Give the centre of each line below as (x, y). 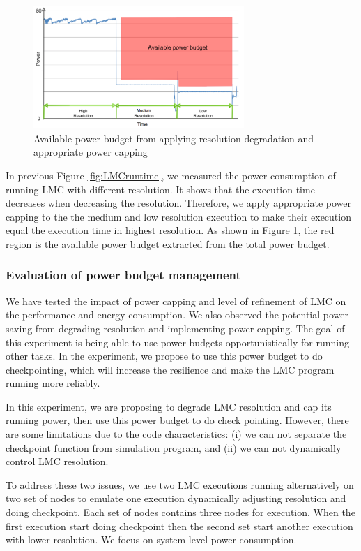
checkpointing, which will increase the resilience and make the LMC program (170, 369)
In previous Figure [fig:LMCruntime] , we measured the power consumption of (171, 175)
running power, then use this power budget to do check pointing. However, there (177, 420)
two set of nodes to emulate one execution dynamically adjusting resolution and (176, 498)
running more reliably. (53, 383)
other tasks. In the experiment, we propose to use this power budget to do (164, 356)
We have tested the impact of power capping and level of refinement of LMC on (176, 301)
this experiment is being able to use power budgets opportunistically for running (177, 342)
